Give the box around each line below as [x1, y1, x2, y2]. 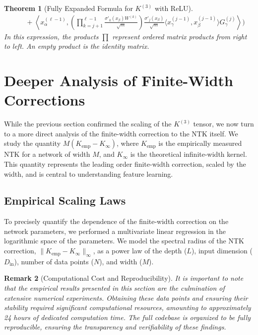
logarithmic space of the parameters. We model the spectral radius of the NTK [4, 235, 244, 246]
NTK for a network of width [4, 149, 90, 159]
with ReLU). [154, 3, 193, 13]
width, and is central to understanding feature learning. [4, 168, 173, 179]
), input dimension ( [191, 245, 253, 256]
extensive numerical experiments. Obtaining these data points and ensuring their [4, 292, 248, 303]
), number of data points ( [14, 256, 94, 266]
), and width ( [99, 256, 142, 266]
